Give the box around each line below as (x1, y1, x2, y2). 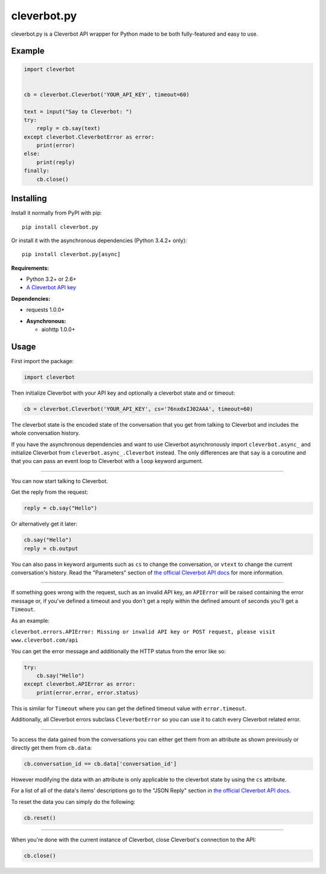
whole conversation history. (11, 430, 80, 437)
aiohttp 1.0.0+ (41, 326, 75, 333)
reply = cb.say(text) (36, 125, 101, 132)
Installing (11, 194, 48, 204)
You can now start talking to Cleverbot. (11, 477, 108, 484)
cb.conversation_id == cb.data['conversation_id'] (24, 760, 177, 767)
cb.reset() (24, 814, 56, 821)
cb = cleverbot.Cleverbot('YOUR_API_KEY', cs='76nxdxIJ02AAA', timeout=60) (24, 406, 254, 412)
